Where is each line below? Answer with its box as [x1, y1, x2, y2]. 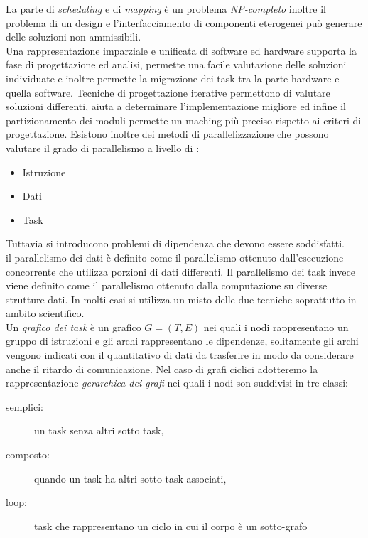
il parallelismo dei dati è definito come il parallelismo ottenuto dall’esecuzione [6, 249, 344, 264]
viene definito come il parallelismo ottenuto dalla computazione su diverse [6, 278, 328, 293]
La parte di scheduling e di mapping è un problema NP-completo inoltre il [6, 1, 327, 16]
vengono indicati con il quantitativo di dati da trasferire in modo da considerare [6, 348, 354, 362]
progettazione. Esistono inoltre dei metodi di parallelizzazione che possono [6, 127, 329, 141]
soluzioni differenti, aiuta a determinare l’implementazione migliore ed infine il [6, 99, 346, 114]
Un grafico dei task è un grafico [6, 319, 141, 334]
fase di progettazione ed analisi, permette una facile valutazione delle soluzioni [6, 57, 347, 72]
